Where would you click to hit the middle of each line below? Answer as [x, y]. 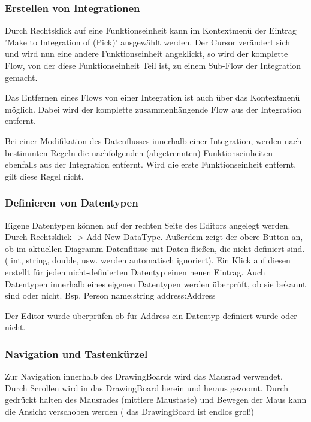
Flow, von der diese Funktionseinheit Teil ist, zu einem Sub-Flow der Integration [153, 65]
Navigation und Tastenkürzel [76, 353]
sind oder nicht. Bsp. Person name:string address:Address [110, 295]
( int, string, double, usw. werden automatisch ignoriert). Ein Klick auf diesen [148, 260]
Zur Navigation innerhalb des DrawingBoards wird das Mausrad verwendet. [144, 376]
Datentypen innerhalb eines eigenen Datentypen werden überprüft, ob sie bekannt [155, 283]
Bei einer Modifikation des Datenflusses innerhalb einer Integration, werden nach [153, 140]
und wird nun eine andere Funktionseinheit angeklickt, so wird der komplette [147, 54]
